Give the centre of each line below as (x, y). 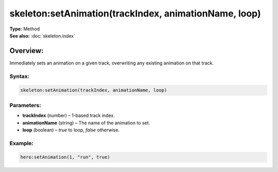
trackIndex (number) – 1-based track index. (69, 115)
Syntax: (20, 76)
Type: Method (25, 29)
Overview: (27, 51)
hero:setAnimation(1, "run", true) (65, 157)
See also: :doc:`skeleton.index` (42, 36)
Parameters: (25, 105)
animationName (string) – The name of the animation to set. (86, 123)
